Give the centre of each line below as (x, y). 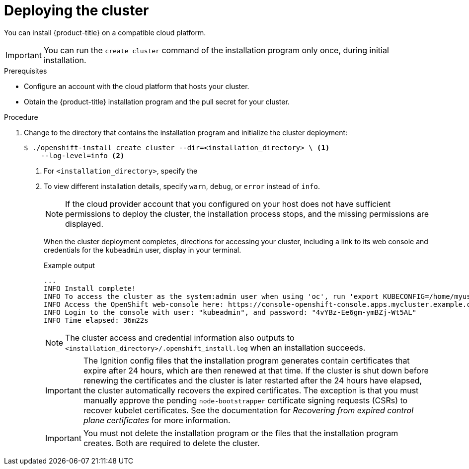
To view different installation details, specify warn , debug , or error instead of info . (182, 186)
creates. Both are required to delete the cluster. (171, 443)
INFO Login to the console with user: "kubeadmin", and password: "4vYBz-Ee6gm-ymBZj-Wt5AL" (230, 312)
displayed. (84, 224)
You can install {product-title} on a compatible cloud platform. (105, 32)
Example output (69, 265)
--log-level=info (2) (82, 155)
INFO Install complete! (90, 288)
